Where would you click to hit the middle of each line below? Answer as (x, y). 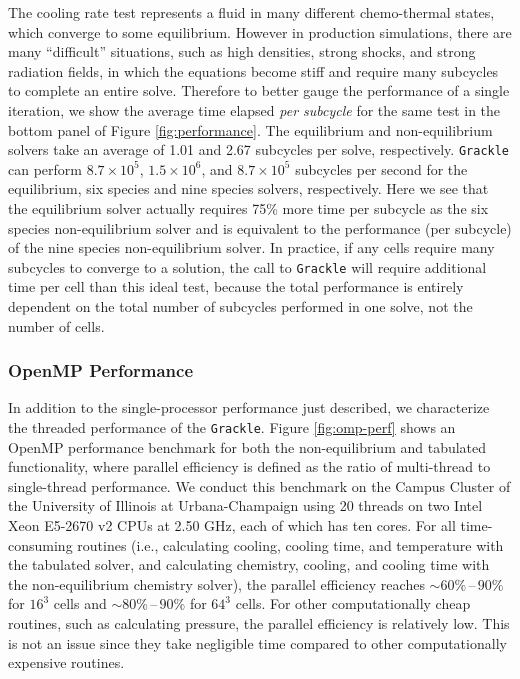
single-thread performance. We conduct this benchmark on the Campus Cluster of (259, 485)
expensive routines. (66, 662)
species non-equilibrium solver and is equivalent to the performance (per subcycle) (260, 227)
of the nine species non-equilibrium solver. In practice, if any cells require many (251, 247)
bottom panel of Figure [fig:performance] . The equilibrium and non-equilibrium (250, 129)
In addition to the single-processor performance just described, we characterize (249, 407)
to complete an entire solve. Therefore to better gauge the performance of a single (259, 90)
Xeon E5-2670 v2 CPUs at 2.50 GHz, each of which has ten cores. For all (232, 525)
